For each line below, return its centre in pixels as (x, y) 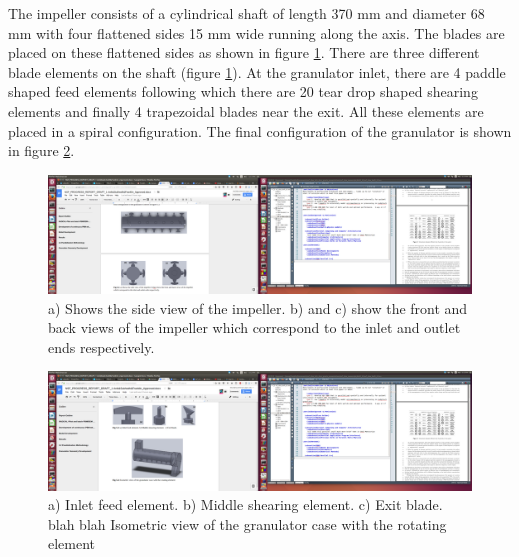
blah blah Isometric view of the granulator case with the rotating (247, 523)
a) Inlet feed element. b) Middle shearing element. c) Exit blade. (245, 504)
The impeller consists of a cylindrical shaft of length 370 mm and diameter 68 (246, 13)
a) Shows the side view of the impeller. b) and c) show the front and (258, 307)
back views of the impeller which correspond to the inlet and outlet (254, 327)
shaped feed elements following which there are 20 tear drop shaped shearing (243, 91)
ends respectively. (101, 346)
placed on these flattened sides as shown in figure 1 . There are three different (244, 52)
